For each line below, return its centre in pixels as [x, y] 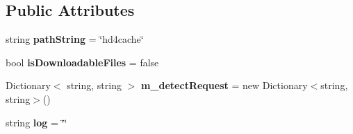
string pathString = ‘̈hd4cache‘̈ [75, 39]
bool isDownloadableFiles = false [82, 62]
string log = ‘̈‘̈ [36, 122]
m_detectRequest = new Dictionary [224, 85]
